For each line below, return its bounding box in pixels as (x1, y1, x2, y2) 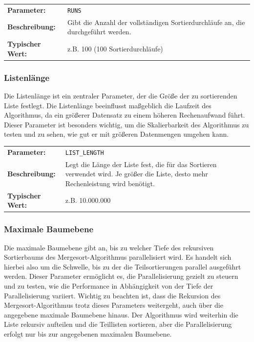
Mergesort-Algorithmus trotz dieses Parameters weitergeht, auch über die (4, 300, 223, 310)
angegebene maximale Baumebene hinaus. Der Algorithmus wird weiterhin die (4, 309, 238, 319)
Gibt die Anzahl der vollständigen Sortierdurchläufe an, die (67, 17, 245, 27)
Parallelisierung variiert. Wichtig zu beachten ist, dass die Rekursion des (4, 290, 221, 300)
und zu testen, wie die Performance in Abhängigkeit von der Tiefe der (4, 280, 213, 291)
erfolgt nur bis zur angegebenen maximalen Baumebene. (4, 328, 172, 339)
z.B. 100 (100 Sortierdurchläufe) (67, 43, 163, 53)
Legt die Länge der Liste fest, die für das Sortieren (65, 159, 217, 169)
